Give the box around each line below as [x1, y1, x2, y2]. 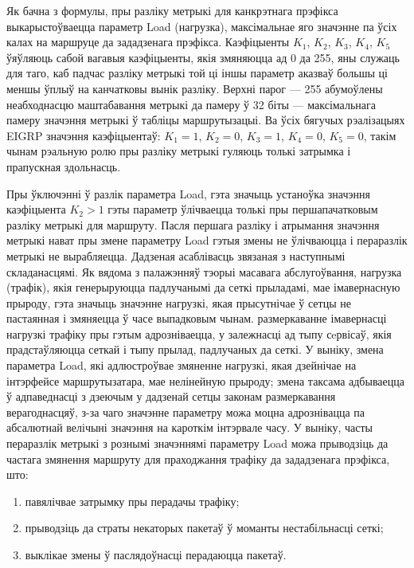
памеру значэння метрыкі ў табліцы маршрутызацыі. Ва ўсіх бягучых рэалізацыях [6, 112, 405, 128]
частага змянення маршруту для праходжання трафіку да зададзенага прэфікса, [6, 450, 390, 467]
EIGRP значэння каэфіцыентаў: [6, 127, 161, 143]
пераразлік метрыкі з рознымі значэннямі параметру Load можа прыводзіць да [6, 435, 389, 452]
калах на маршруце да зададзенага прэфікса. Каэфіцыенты [6, 33, 290, 50]
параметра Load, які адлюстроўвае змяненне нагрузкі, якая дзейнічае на [6, 357, 357, 374]
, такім [363, 127, 396, 143]
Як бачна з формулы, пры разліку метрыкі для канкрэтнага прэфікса [6, 2, 338, 18]
